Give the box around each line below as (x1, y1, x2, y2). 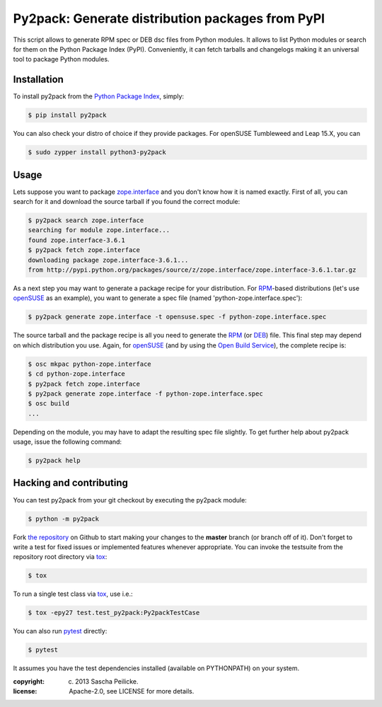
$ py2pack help (28, 456, 81, 465)
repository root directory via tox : (13, 553, 108, 561)
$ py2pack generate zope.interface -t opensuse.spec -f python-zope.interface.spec (28, 313, 327, 321)
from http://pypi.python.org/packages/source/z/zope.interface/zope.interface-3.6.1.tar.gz (28, 266, 357, 274)
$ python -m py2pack (28, 515, 99, 523)
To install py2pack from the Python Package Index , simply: (13, 92, 184, 100)
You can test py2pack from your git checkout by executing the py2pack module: (13, 495, 247, 504)
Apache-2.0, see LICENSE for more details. (69, 686, 195, 695)
